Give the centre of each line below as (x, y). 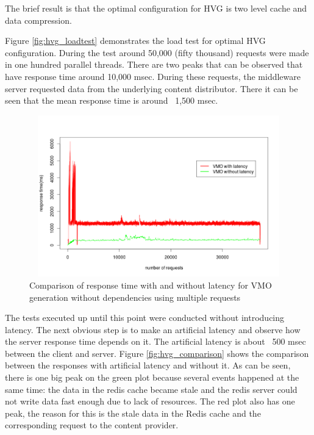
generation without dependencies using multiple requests (135, 297)
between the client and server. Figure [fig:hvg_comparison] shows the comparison (157, 353)
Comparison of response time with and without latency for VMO (151, 285)
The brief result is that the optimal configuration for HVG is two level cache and (156, 8)
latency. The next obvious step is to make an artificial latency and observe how (153, 329)
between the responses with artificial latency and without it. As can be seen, (148, 365)
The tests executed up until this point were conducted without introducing (145, 318)
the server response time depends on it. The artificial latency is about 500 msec (155, 341)
